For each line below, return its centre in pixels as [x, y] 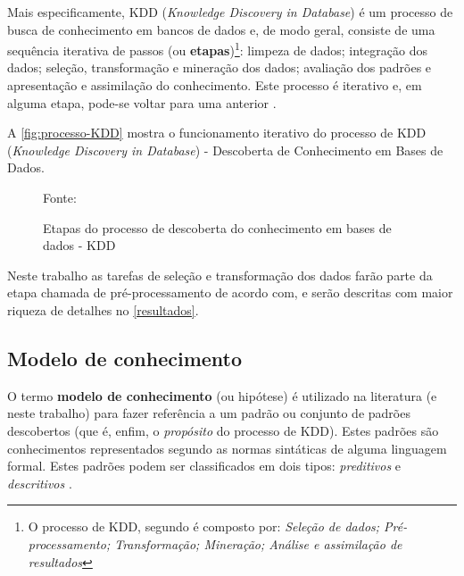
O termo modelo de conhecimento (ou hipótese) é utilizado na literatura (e [222, 395]
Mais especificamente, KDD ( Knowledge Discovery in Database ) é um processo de [230, 12]
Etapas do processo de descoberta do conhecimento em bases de [217, 227]
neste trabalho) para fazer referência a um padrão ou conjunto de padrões [209, 413]
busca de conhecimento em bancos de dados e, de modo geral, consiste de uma [221, 29]
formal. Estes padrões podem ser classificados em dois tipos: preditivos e [204, 466]
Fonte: [60, 197]
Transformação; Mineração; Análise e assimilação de [258, 543]
